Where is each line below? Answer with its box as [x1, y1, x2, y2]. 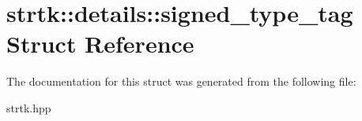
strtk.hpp [6, 99, 51, 115]
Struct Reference [6, 27, 194, 60]
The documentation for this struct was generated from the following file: [6, 73, 356, 90]
